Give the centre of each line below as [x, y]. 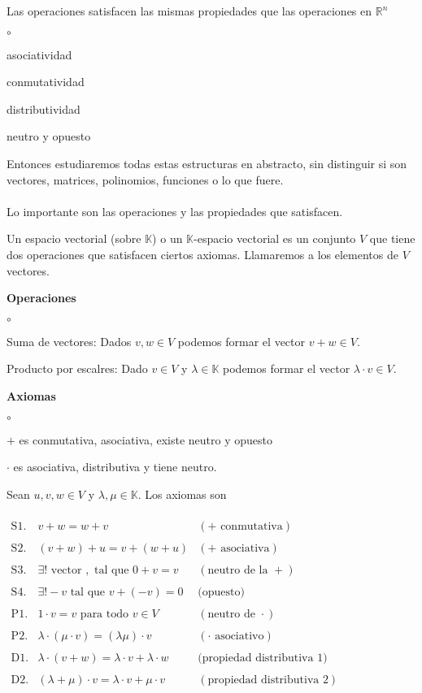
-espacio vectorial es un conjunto [275, 238]
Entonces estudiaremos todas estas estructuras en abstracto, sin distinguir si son [207, 163]
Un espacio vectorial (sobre [74, 238]
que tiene [392, 238]
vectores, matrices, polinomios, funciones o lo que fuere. [145, 179]
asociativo [239, 637]
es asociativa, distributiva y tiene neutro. [115, 467]
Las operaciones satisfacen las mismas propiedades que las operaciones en [189, 11]
